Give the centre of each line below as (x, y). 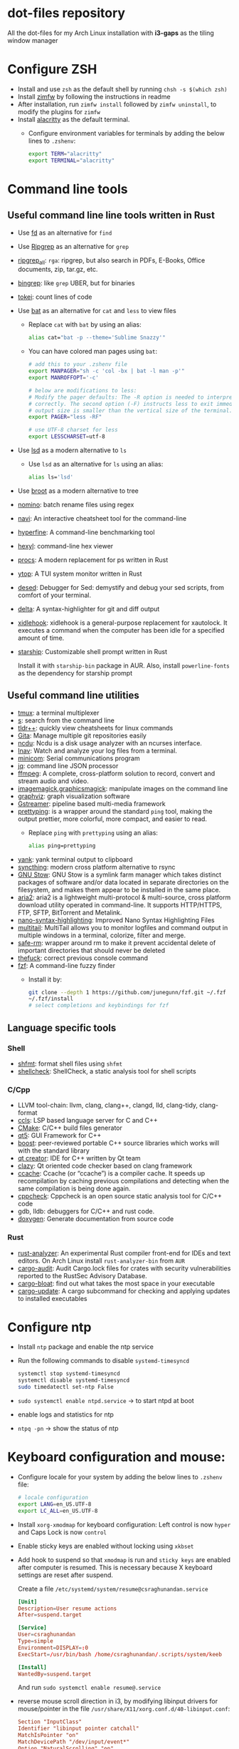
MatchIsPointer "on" (48, 1735)
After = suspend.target (49, 1615)
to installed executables (52, 1298)
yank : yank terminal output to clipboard (75, 859)
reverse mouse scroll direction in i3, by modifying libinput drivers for (118, 1701)
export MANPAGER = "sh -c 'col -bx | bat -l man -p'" (106, 371)
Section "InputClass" (49, 1722)
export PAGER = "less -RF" (65, 417)
